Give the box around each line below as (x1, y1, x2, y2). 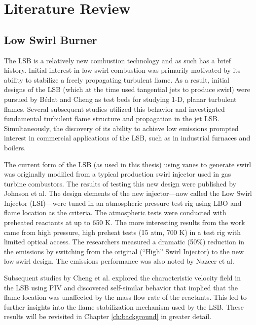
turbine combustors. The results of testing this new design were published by (4, 178, 236, 188)
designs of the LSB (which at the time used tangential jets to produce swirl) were (4, 84, 251, 94)
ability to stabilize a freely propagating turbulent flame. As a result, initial (4, 74, 229, 85)
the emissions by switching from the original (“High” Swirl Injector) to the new (4, 246, 244, 256)
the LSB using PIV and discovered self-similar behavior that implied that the (4, 282, 238, 292)
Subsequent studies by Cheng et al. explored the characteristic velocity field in (4, 273, 241, 283)
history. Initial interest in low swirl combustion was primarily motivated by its (4, 65, 241, 75)
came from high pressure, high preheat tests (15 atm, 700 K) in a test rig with (4, 227, 241, 237)
